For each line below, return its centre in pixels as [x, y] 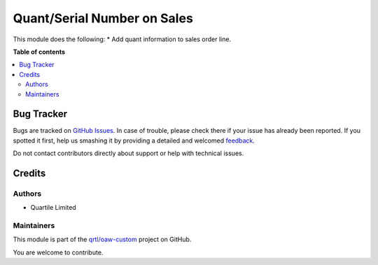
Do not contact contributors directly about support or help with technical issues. [128, 153]
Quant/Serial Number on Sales [103, 18]
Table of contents [39, 52]
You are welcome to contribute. [58, 252]
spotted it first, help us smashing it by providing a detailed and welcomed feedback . [134, 141]
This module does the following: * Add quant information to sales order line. [122, 39]
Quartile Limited [53, 208]
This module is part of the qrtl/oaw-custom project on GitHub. [102, 239]
